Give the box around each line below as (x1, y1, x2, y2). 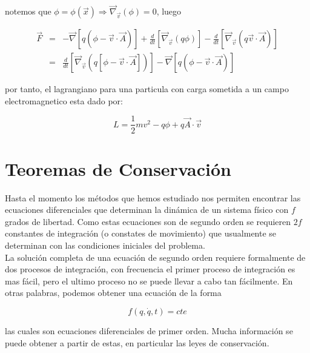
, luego (156, 5, 182, 18)
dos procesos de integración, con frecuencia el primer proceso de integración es (5, 263, 295, 275)
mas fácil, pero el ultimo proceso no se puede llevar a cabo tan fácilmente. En (5, 274, 293, 287)
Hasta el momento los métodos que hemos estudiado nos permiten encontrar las (5, 191, 301, 204)
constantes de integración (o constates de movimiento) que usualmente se (5, 227, 277, 240)
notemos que (5, 5, 51, 18)
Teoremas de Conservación (5, 156, 231, 181)
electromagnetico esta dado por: (5, 94, 123, 107)
